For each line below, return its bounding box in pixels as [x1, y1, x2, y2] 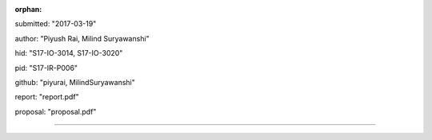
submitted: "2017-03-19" [14, 19, 97, 29]
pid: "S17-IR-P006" [14, 63, 78, 72]
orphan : [14, 5, 42, 14]
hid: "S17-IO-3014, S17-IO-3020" [14, 49, 123, 58]
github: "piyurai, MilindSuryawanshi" [14, 77, 136, 87]
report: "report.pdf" [14, 92, 79, 102]
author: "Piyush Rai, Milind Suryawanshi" [14, 33, 150, 43]
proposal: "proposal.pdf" [14, 107, 97, 116]
